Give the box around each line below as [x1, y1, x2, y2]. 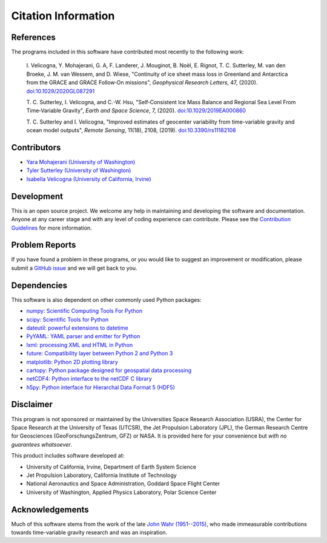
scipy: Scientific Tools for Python [26, 316, 109, 323]
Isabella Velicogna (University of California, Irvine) [26, 175, 151, 182]
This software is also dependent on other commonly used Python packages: [11, 296, 202, 303]
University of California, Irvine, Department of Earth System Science [26, 463, 197, 470]
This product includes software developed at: [11, 452, 125, 459]
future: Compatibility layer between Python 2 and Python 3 [26, 350, 173, 357]
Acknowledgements [11, 504, 89, 515]
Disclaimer [11, 399, 53, 410]
